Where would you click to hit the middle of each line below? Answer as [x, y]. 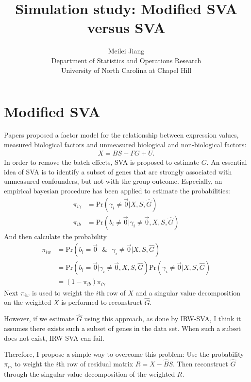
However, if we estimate [39, 319]
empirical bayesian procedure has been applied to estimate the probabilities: [117, 191]
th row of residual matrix [96, 364]
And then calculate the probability [56, 236]
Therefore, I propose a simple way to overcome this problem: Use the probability [124, 354]
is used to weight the [63, 292]
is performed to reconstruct [102, 302]
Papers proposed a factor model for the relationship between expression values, [121, 135]
